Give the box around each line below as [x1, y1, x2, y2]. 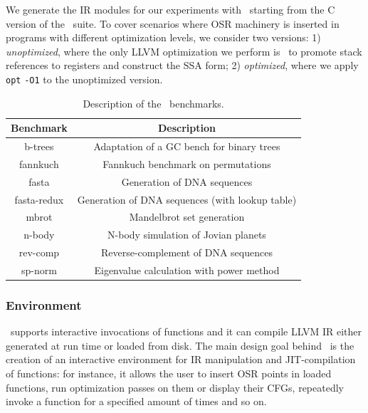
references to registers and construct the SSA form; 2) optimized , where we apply [6, 58, 359, 73]
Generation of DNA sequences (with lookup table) [77, 192, 297, 206]
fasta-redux [14, 192, 64, 206]
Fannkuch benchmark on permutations [102, 156, 271, 171]
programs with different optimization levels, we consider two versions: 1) [6, 30, 321, 45]
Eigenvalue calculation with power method [94, 262, 280, 277]
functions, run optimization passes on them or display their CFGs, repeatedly [6, 380, 344, 394]
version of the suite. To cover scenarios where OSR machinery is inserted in [6, 16, 340, 31]
